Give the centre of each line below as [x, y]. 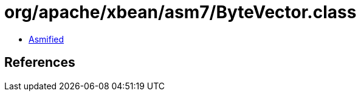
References [40, 63]
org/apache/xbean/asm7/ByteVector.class [180, 12]
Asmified [46, 39]
